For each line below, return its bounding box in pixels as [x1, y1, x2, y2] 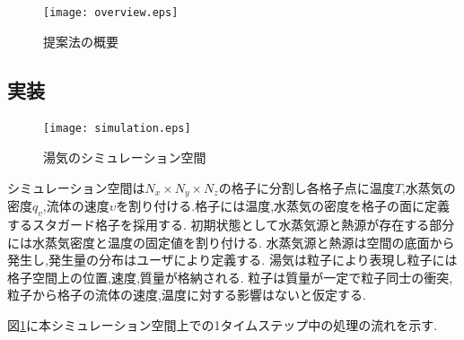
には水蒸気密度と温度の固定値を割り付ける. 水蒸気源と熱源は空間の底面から [7, 232, 455, 251]
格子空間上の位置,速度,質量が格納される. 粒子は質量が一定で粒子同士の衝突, [7, 267, 453, 286]
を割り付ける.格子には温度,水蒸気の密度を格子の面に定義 [116, 196, 451, 215]
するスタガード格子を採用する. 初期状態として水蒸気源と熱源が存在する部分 [7, 214, 455, 233]
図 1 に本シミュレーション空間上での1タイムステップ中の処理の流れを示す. [7, 315, 438, 334]
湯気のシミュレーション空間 [43, 148, 206, 167]
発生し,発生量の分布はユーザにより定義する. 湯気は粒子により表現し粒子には [7, 250, 458, 269]
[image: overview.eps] [43, 6, 179, 19]
